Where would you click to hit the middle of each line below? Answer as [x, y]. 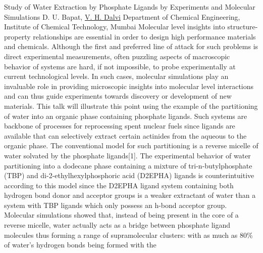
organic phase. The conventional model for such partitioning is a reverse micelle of [131, 145]
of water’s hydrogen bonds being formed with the [80, 245]
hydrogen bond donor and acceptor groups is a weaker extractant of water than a [130, 195]
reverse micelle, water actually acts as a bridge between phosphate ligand [117, 225]
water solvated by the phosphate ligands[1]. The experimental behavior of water [127, 155]
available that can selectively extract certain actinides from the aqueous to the [125, 135]
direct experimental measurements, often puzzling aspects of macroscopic [117, 56]
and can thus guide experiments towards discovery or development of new [118, 96]
